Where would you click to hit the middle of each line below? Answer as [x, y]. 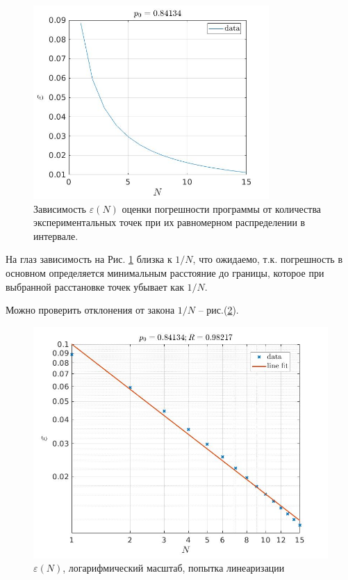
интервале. [56, 235]
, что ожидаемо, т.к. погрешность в [267, 259]
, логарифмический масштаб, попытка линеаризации [174, 568]
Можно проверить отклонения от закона [90, 310]
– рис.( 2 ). [218, 310]
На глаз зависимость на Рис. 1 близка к [89, 259]
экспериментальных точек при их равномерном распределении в [169, 222]
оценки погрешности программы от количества [222, 208]
